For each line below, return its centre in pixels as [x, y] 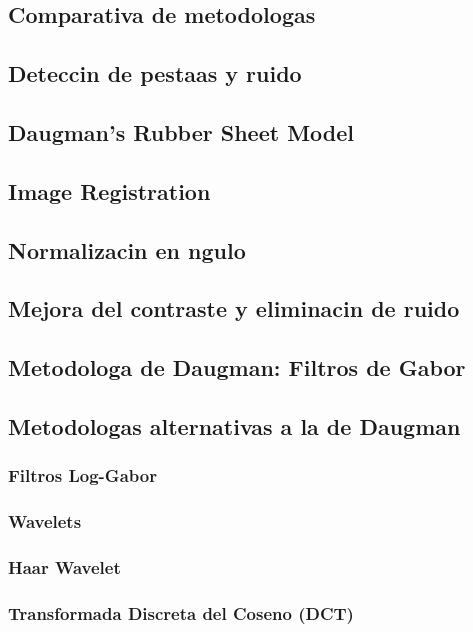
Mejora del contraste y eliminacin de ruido [234, 308]
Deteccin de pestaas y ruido [155, 73]
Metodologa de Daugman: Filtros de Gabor [237, 367]
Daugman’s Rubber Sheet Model [181, 131]
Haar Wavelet [64, 566]
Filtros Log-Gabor [82, 475]
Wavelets [45, 521]
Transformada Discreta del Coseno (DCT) [181, 612]
